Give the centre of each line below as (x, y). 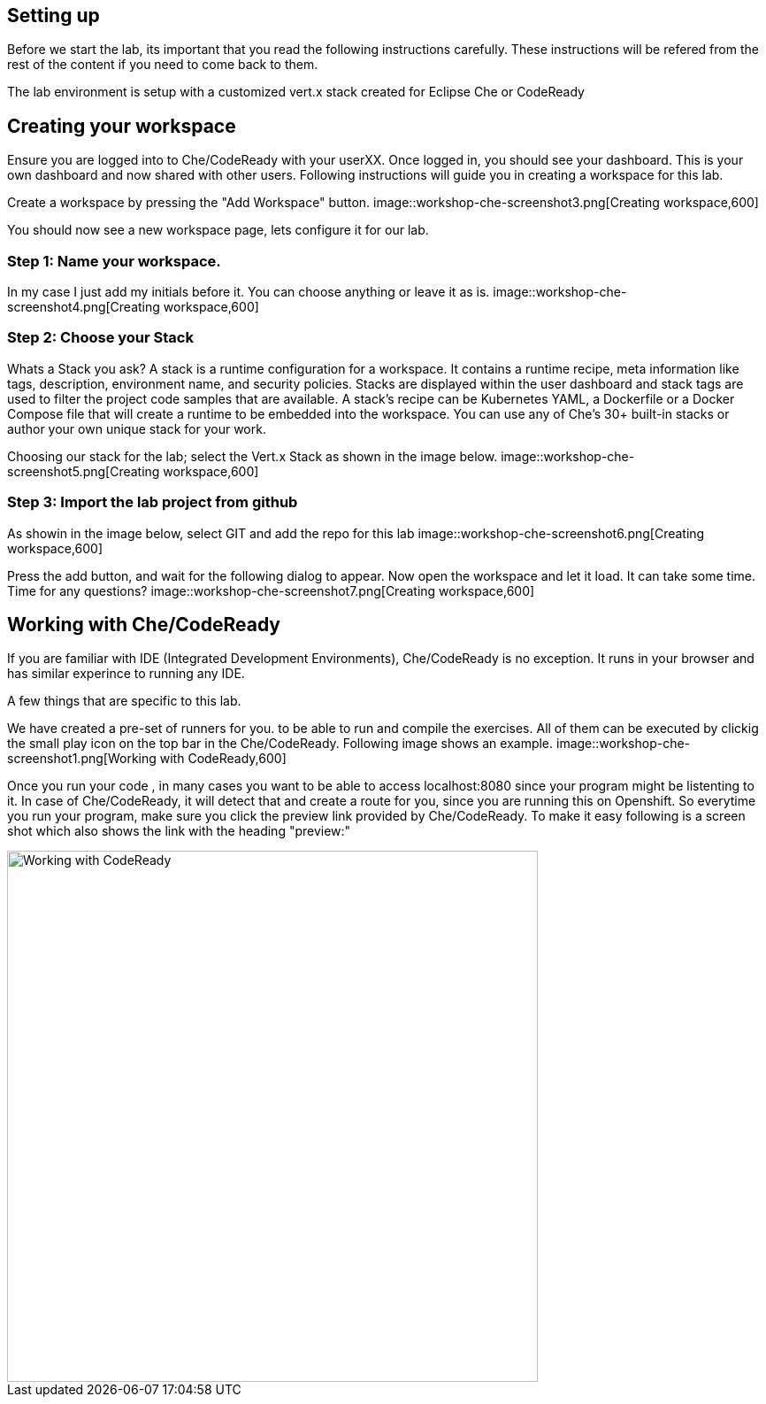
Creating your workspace (122, 126)
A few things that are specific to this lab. (124, 701)
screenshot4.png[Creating (84, 307)
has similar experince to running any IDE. (126, 674)
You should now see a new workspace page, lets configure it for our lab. (218, 230)
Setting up (54, 15)
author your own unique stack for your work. (137, 428)
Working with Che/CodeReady (144, 624)
